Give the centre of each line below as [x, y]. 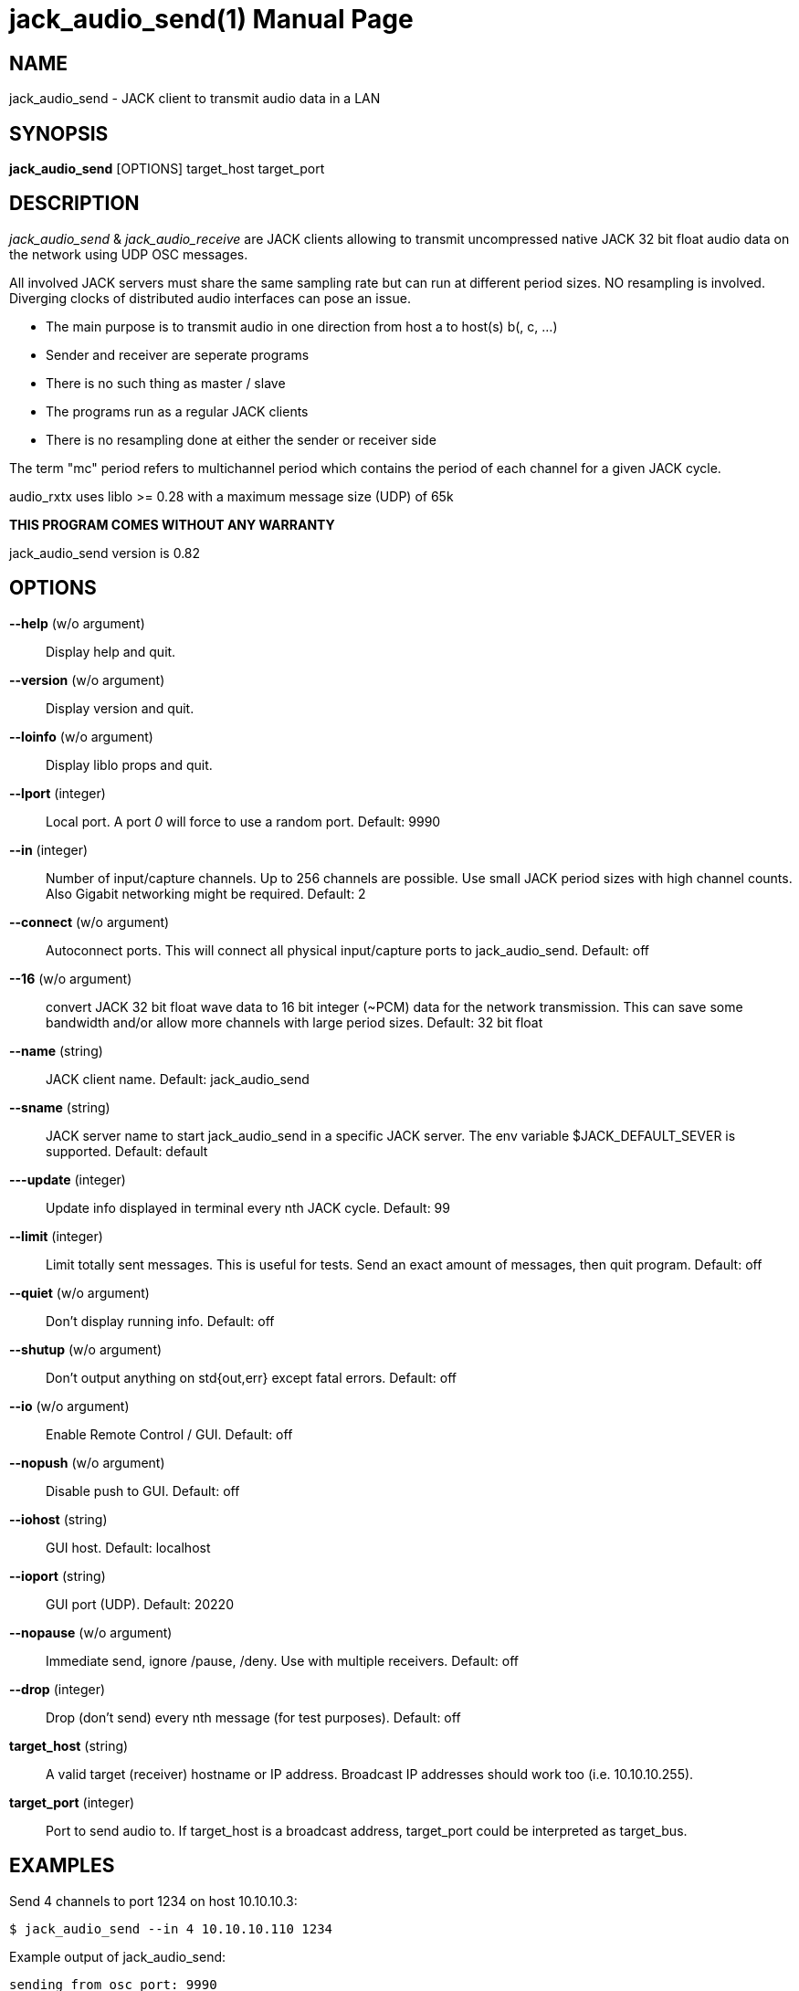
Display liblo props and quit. [129, 764]
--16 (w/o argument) [71, 978]
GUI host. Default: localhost [128, 1547]
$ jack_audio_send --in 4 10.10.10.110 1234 [171, 1928]
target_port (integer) [72, 1802]
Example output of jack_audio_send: [118, 1956]
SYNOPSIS [59, 133]
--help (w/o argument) [77, 623]
